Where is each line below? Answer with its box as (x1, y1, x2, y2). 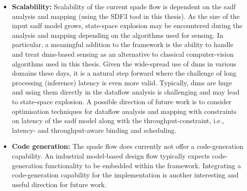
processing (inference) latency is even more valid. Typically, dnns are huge (12, 77, 232, 87)
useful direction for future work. (12, 179, 107, 189)
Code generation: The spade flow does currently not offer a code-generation (12, 141, 244, 151)
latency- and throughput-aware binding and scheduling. (12, 125, 177, 135)
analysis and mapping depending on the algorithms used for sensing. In (12, 30, 223, 40)
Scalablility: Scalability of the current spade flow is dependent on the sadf (12, 1, 236, 11)
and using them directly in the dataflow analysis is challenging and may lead (12, 87, 240, 97)
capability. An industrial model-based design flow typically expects (12, 150, 210, 160)
